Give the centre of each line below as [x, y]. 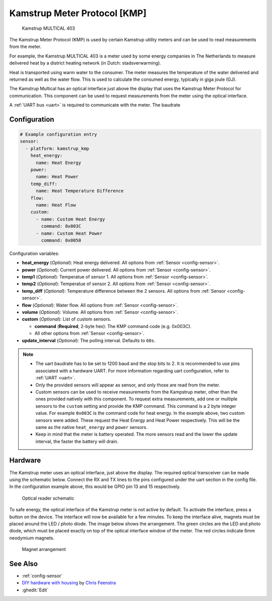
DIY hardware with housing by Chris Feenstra [69, 583]
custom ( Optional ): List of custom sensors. [66, 319]
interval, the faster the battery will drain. [77, 441]
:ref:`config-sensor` [42, 576]
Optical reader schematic [48, 498]
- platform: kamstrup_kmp [57, 148]
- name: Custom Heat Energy [71, 219]
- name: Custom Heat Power [69, 233]
